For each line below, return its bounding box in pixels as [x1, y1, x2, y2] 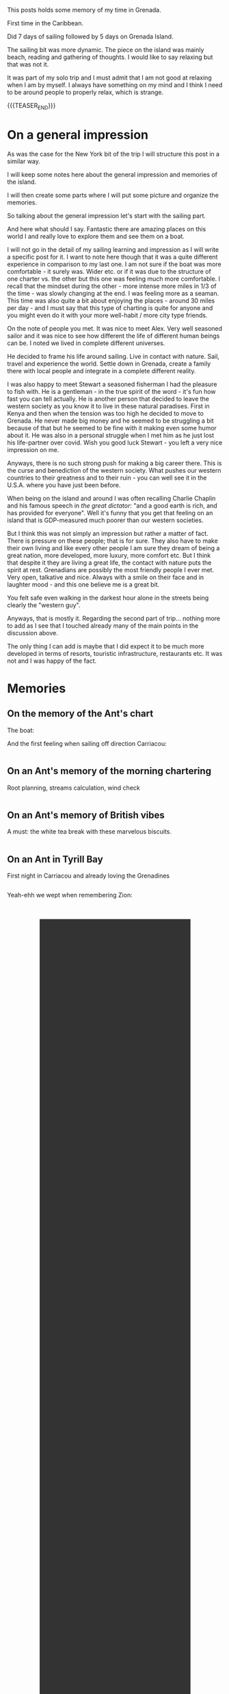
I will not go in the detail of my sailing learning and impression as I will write [7, 245, 219, 253]
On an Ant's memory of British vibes [7, 809, 165, 821]
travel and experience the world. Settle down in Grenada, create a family [7, 360, 211, 368]
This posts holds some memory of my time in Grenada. [7, 6, 162, 14]
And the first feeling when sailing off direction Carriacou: [7, 739, 167, 747]
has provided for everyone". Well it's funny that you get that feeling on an [7, 508, 213, 517]
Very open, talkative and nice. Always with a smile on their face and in [7, 573, 204, 581]
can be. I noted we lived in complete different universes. [7, 339, 165, 347]
